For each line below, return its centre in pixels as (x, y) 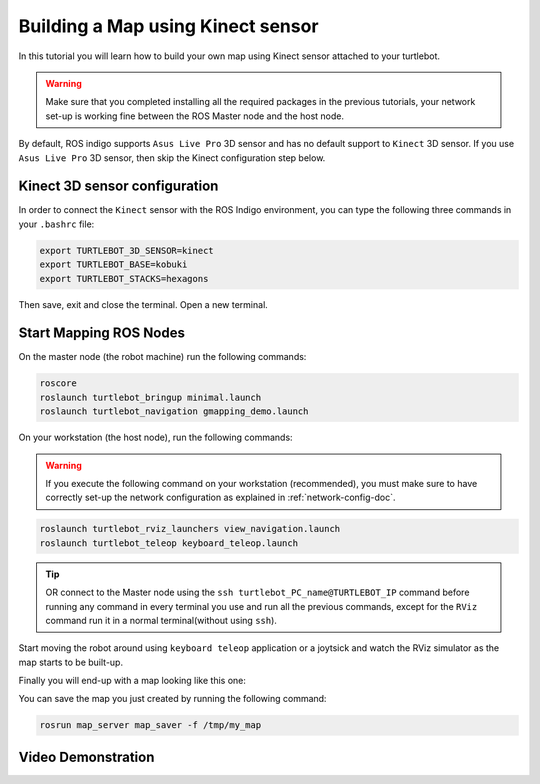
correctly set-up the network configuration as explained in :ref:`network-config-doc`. (220, 497)
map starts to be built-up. (71, 662)
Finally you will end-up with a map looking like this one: (132, 681)
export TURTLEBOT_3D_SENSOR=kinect (126, 250)
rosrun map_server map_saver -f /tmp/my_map (150, 725)
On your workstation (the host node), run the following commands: (156, 437)
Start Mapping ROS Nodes (101, 333)
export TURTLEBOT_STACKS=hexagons (124, 278)
